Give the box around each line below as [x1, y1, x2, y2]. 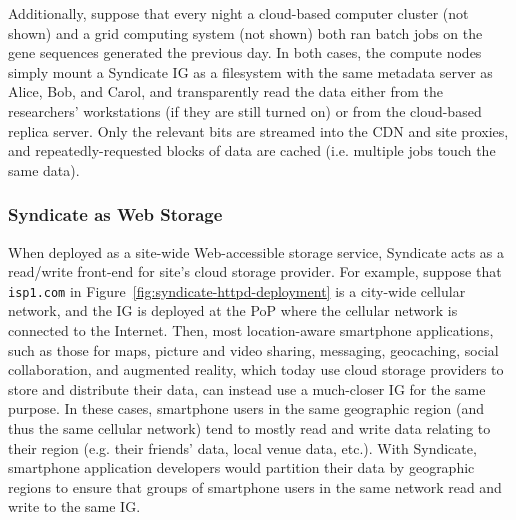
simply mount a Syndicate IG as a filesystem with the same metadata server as [8, 61, 493, 82]
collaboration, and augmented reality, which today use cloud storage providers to [8, 359, 504, 380]
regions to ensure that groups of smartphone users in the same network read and [8, 476, 502, 497]
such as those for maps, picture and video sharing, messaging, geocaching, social [8, 339, 499, 360]
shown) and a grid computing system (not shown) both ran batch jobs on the [8, 22, 483, 43]
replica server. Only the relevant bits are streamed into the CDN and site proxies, [8, 120, 509, 141]
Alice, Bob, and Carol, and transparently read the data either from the [8, 81, 443, 102]
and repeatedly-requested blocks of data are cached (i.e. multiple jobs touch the [8, 140, 496, 161]
